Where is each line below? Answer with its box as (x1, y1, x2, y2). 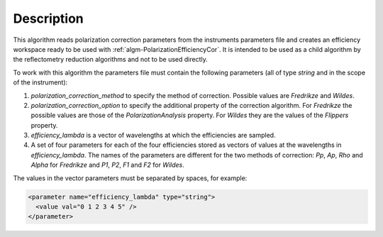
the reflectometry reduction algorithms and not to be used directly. (13, 55, 209, 64)
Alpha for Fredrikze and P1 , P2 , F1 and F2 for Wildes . (30, 160, 184, 170)
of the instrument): (13, 78, 68, 87)
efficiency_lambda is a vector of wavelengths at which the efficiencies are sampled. (30, 131, 276, 140)
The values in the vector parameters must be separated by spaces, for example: (13, 174, 248, 182)
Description (13, 11, 84, 26)
